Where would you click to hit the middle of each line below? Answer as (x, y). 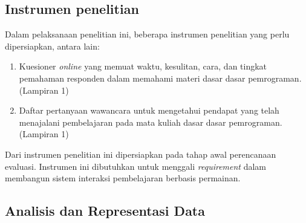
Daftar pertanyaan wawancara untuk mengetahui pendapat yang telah (149, 110)
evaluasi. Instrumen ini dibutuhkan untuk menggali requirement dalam (135, 166)
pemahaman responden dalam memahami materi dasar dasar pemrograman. (160, 78)
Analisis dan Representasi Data (105, 211)
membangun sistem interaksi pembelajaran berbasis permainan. (123, 178)
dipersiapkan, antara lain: (52, 46)
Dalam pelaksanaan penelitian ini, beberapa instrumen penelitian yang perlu (147, 34)
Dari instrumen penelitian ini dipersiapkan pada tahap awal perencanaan (141, 154)
